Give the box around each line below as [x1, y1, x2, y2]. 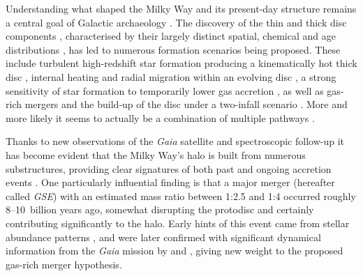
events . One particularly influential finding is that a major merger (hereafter [6, 175, 335, 190]
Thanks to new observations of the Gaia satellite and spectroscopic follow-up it [6, 134, 344, 148]
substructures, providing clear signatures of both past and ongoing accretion [6, 161, 332, 176]
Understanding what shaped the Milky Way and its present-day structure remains [6, 1, 357, 15]
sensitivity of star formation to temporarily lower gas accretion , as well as [6, 83, 324, 98]
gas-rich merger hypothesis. [6, 256, 122, 271]
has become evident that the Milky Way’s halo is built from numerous [6, 147, 306, 162]
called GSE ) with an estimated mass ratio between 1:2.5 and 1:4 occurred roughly [6, 188, 356, 203]
